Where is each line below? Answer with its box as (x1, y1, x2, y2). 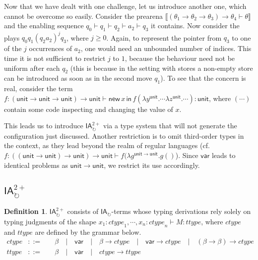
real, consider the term (4, 83, 73, 94)
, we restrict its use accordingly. (104, 159, 200, 170)
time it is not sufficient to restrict (4, 53, 106, 63)
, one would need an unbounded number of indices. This (80, 43, 252, 53)
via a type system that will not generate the (103, 120, 237, 131)
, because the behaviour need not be (125, 53, 235, 63)
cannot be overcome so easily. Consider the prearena (4, 10, 163, 21)
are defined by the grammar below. (35, 226, 141, 237)
